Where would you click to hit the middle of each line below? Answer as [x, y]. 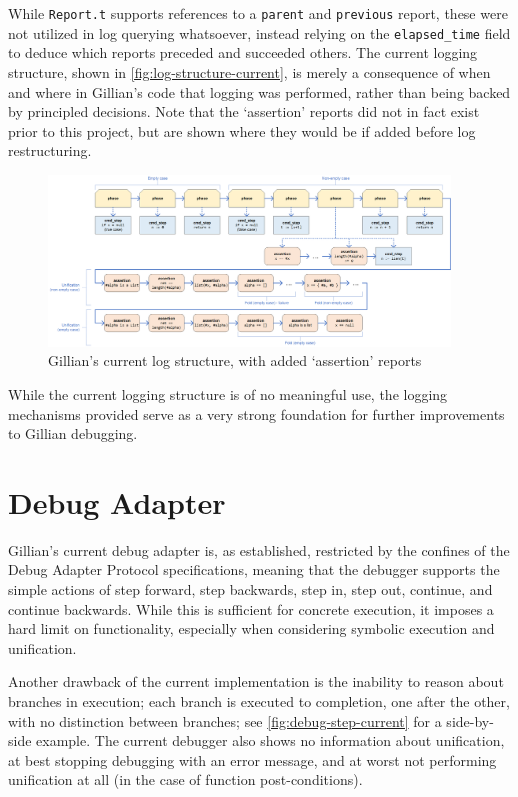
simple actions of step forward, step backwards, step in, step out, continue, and [250, 589]
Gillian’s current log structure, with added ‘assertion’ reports [235, 360]
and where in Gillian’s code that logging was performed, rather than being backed [259, 91]
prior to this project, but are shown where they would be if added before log [242, 130]
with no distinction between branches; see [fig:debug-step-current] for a [225, 720]
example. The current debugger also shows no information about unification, [270, 740]
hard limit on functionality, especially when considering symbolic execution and [251, 628]
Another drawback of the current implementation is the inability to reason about [256, 681]
